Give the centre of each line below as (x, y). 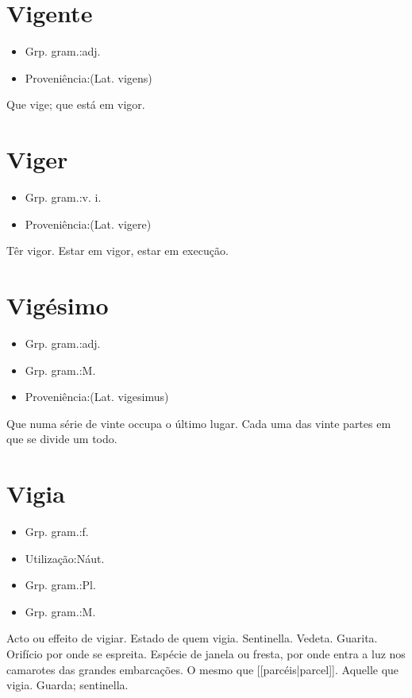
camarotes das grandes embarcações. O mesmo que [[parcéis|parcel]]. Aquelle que (203, 669)
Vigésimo (58, 305)
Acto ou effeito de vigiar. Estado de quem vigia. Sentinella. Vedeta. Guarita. (192, 638)
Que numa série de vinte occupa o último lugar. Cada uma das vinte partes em (199, 423)
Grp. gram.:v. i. (63, 197)
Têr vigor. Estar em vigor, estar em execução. (117, 251)
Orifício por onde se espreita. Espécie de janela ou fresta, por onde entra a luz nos (206, 654)
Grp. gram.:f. (57, 532)
